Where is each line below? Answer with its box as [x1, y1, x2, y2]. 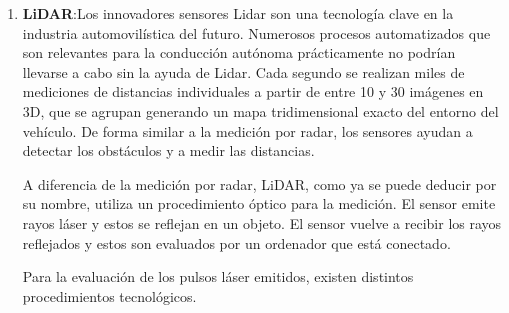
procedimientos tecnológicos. [22, 285, 197, 306]
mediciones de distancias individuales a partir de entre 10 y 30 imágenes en [22, 81, 484, 102]
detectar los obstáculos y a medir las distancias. [22, 140, 315, 161]
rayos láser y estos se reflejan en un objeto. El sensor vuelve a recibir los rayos [22, 212, 502, 233]
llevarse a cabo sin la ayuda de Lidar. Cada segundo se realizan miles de [22, 61, 465, 82]
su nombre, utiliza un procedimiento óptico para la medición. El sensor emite [22, 193, 496, 214]
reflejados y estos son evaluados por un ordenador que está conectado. [22, 232, 451, 253]
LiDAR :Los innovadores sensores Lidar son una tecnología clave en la [22, 3, 454, 23]
